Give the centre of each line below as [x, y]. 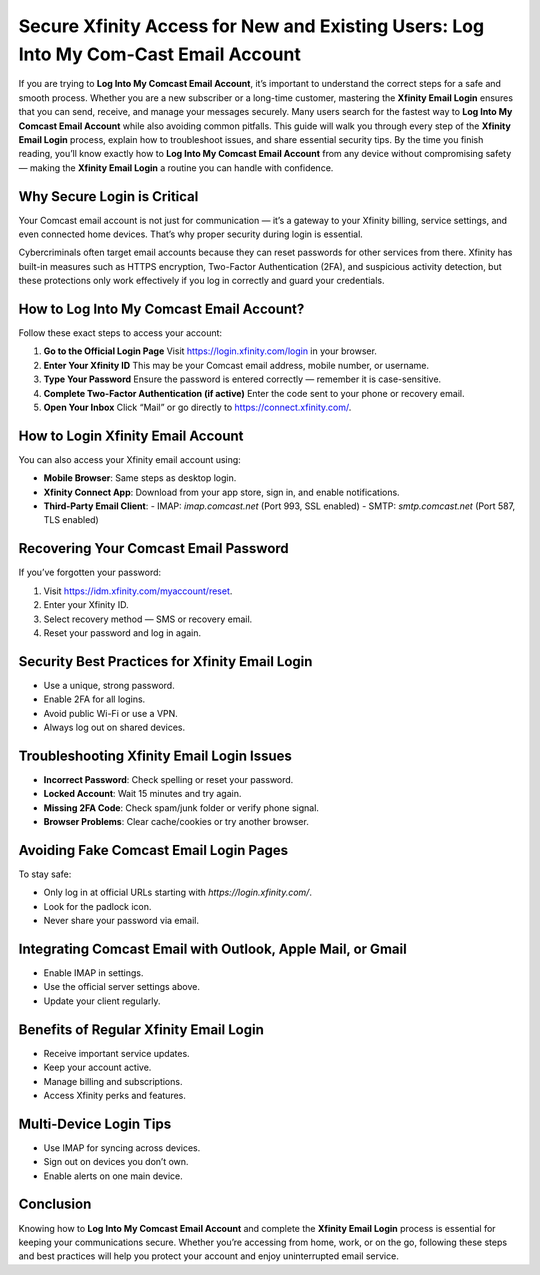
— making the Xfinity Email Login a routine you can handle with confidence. [176, 167]
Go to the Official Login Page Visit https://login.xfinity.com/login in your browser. [210, 351]
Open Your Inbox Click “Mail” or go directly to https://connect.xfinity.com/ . [197, 407]
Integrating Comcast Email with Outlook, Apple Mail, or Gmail [212, 949]
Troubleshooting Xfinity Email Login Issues [155, 755]
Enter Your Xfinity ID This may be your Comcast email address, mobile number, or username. [236, 365]
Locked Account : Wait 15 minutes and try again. [142, 794]
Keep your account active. [97, 1067]
